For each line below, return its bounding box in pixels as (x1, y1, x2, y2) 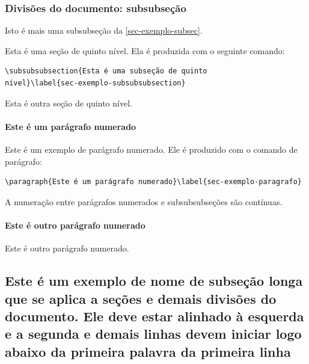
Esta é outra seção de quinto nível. (5, 96, 132, 109)
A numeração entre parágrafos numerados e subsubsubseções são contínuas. (5, 195, 283, 208)
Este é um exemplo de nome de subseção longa (5, 271, 303, 290)
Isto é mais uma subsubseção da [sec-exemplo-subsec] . (5, 24, 203, 37)
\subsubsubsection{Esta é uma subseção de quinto (5, 67, 207, 76)
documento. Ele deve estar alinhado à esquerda (5, 306, 304, 325)
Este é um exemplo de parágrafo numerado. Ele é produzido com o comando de (5, 143, 298, 155)
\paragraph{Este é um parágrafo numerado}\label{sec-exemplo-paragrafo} (5, 177, 302, 187)
